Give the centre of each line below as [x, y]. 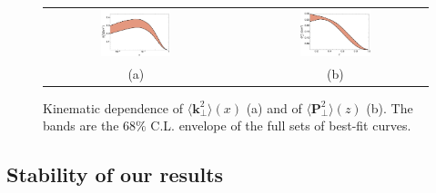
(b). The [390, 107]
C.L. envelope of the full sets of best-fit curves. [281, 125]
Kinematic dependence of [113, 107]
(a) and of [274, 107]
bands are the [81, 125]
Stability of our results [115, 174]
